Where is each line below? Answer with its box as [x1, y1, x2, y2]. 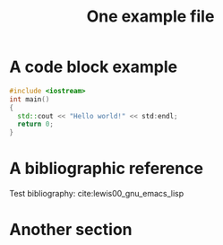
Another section [9, 220, 133, 240]
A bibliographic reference [9, 159, 204, 179]
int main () [9, 94, 50, 104]
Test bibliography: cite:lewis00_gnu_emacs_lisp [9, 188, 184, 199]
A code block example [9, 57, 177, 77]
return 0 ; [17, 119, 54, 129]
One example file [86, 6, 215, 27]
